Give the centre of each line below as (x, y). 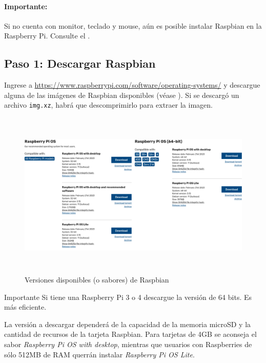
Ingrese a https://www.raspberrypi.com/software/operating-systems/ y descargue (132, 85)
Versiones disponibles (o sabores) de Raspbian (97, 279)
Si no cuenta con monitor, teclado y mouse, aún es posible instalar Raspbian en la (133, 25)
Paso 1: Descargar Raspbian (80, 63)
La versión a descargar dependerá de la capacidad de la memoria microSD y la (128, 324)
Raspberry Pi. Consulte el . (47, 36)
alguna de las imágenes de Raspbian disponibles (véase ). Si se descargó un (122, 95)
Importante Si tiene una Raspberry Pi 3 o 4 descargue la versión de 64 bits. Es (128, 297)
